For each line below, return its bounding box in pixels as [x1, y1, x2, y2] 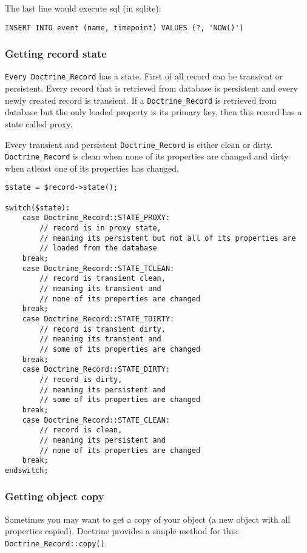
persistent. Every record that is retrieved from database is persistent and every [5, 82, 298, 95]
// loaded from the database [39, 244, 157, 253]
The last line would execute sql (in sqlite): [5, 2, 161, 14]
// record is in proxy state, [39, 224, 161, 233]
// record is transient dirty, [39, 324, 166, 333]
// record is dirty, [39, 375, 123, 384]
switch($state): [5, 203, 70, 212]
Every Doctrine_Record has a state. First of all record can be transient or [5, 70, 283, 82]
